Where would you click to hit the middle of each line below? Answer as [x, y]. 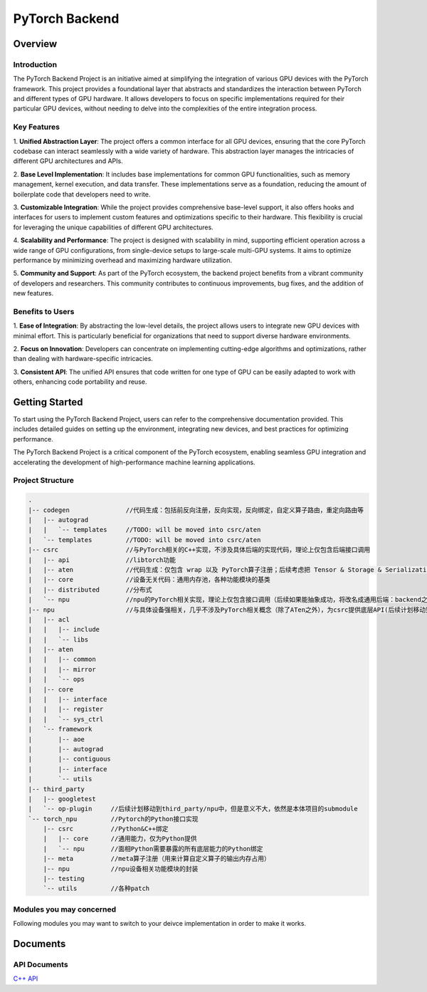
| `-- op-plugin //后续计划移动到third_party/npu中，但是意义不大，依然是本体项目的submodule [193, 809]
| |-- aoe [57, 739]
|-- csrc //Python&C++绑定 [106, 829]
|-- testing [64, 879]
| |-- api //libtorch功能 [102, 560]
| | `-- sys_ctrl [66, 719]
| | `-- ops [57, 679]
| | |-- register [66, 709]
